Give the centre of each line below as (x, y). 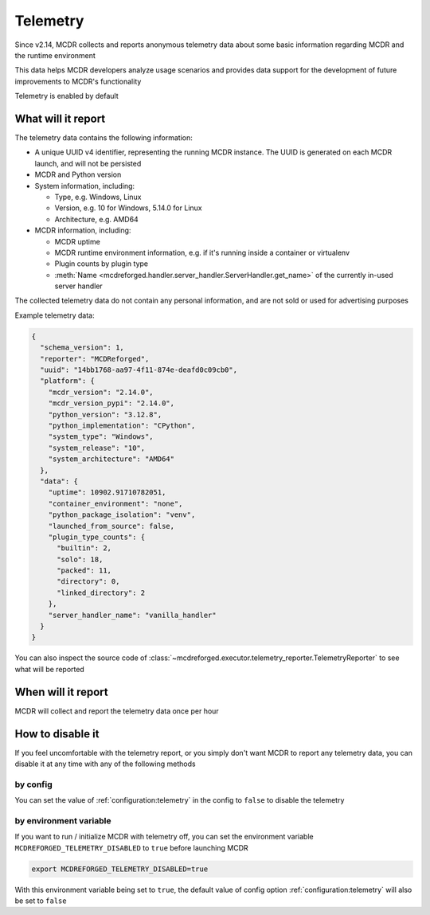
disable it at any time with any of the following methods (105, 764)
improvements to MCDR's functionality (78, 81)
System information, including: (85, 186)
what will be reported (50, 669)
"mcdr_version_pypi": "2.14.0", (111, 403)
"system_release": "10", (97, 448)
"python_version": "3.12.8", (105, 414)
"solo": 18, (80, 559)
